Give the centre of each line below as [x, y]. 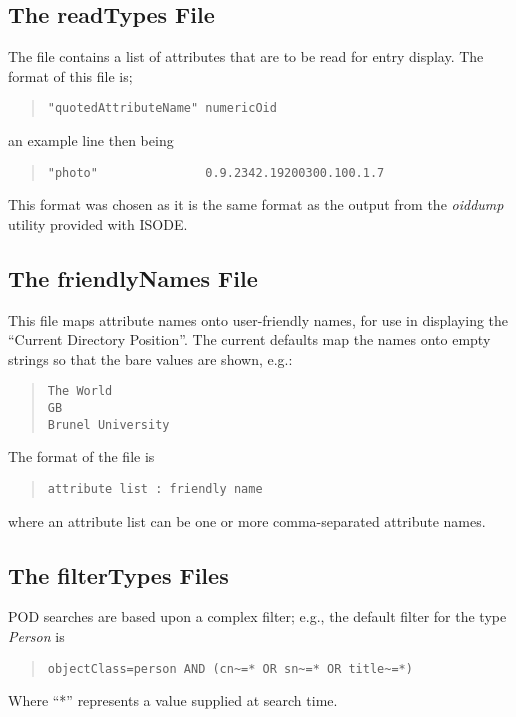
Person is [36, 636]
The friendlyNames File [133, 277]
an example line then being [91, 140]
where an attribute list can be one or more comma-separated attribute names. [247, 520]
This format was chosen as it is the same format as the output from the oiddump [256, 204]
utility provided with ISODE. [98, 223]
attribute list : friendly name [155, 489]
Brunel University [108, 424]
